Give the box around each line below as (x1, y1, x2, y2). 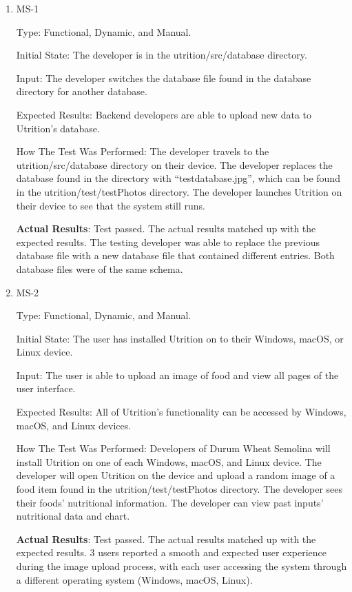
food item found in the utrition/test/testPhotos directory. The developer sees (16, 482, 343, 496)
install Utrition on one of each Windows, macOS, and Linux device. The (16, 454, 322, 469)
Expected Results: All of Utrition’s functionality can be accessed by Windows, (16, 405, 346, 419)
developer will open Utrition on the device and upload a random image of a (16, 468, 335, 482)
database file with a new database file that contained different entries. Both (16, 248, 335, 263)
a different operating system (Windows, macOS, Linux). (16, 572, 253, 586)
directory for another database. (16, 84, 147, 99)
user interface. (16, 381, 76, 396)
